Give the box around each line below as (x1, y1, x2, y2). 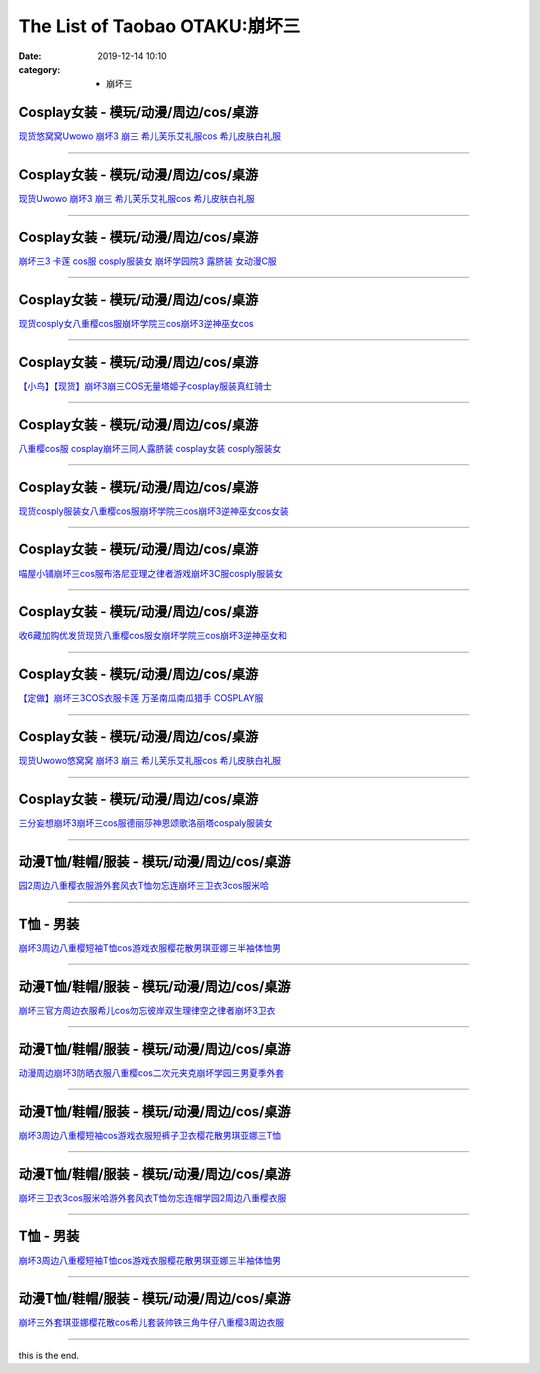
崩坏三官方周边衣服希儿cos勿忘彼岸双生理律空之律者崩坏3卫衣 (18, 1004, 276, 1016)
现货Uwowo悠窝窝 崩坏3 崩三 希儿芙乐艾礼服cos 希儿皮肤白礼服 (18, 755, 282, 767)
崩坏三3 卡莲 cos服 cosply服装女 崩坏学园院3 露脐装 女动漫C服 (18, 255, 277, 267)
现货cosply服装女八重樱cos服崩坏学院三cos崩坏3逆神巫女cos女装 (18, 505, 289, 517)
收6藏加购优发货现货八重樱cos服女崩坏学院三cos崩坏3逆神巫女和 (18, 630, 287, 642)
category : (18, 63, 61, 75)
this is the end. (18, 1349, 80, 1361)
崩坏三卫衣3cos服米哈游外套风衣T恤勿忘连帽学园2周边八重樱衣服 (18, 1191, 287, 1204)
